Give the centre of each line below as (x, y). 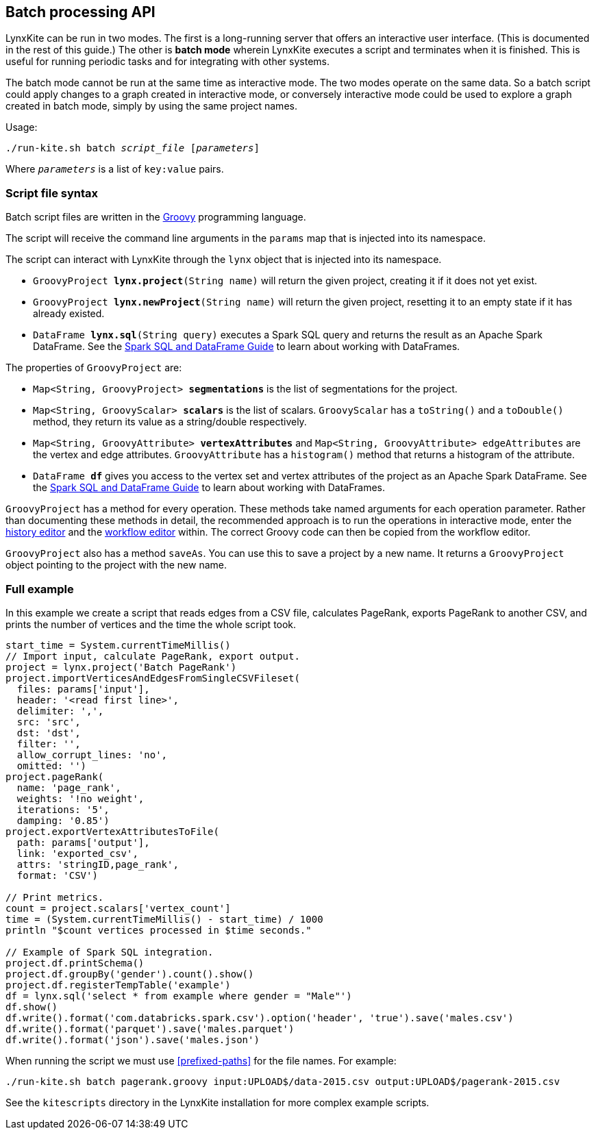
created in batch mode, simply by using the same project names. (151, 106)
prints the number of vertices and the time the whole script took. (151, 624)
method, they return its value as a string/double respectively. (170, 422)
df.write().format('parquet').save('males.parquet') (150, 1028)
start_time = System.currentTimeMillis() (118, 645)
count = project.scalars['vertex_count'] (118, 908)
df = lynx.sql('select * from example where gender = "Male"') (179, 996)
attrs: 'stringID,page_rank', (98, 864)
